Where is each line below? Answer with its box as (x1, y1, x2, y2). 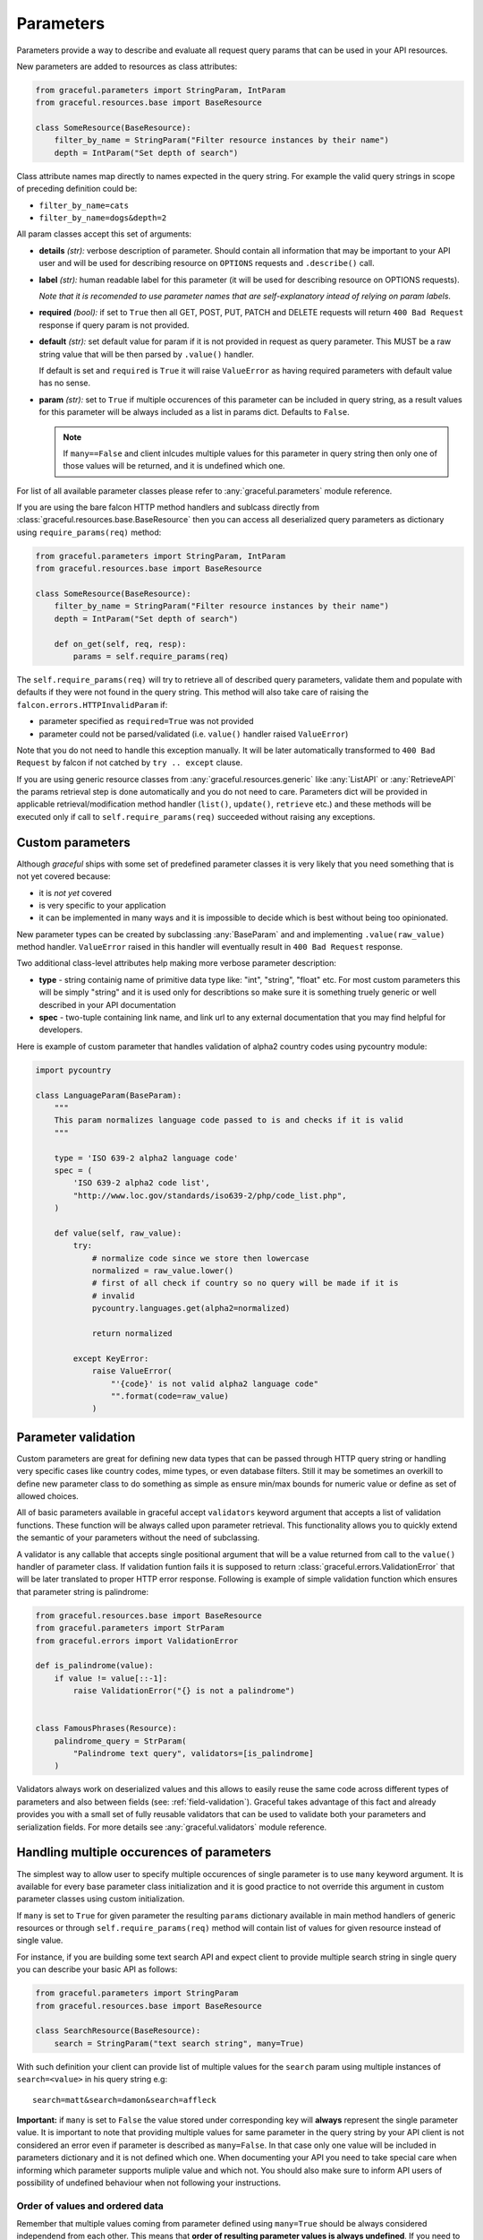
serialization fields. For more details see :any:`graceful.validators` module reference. (16, 1822, 327, 1832)
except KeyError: (72, 1353, 149, 1364)
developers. (38, 1024, 83, 1035)
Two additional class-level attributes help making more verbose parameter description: (16, 958, 337, 969)
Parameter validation (16, 1429, 136, 1444)
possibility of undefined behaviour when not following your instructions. (16, 2177, 282, 2188)
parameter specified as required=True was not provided (38, 716, 254, 727)
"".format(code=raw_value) (110, 1391, 230, 1401)
